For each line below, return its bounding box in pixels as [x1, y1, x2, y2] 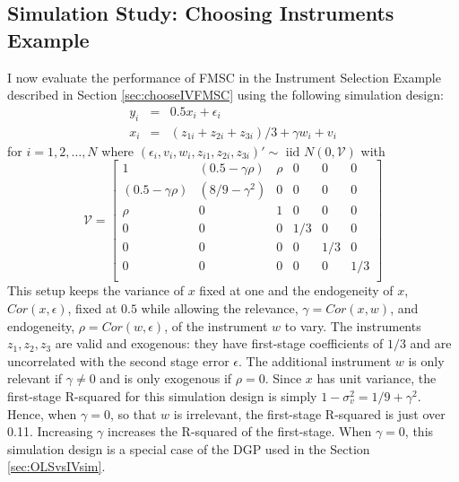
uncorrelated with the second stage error [7, 351, 229, 370]
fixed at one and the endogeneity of [199, 281, 394, 300]
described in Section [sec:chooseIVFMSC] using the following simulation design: [7, 85, 444, 104]
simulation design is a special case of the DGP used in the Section [7, 439, 370, 458]
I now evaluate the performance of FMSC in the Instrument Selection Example [7, 67, 441, 86]
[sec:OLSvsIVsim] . [7, 457, 106, 476]
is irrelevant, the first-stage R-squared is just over [173, 404, 446, 423]
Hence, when [7, 404, 77, 423]
